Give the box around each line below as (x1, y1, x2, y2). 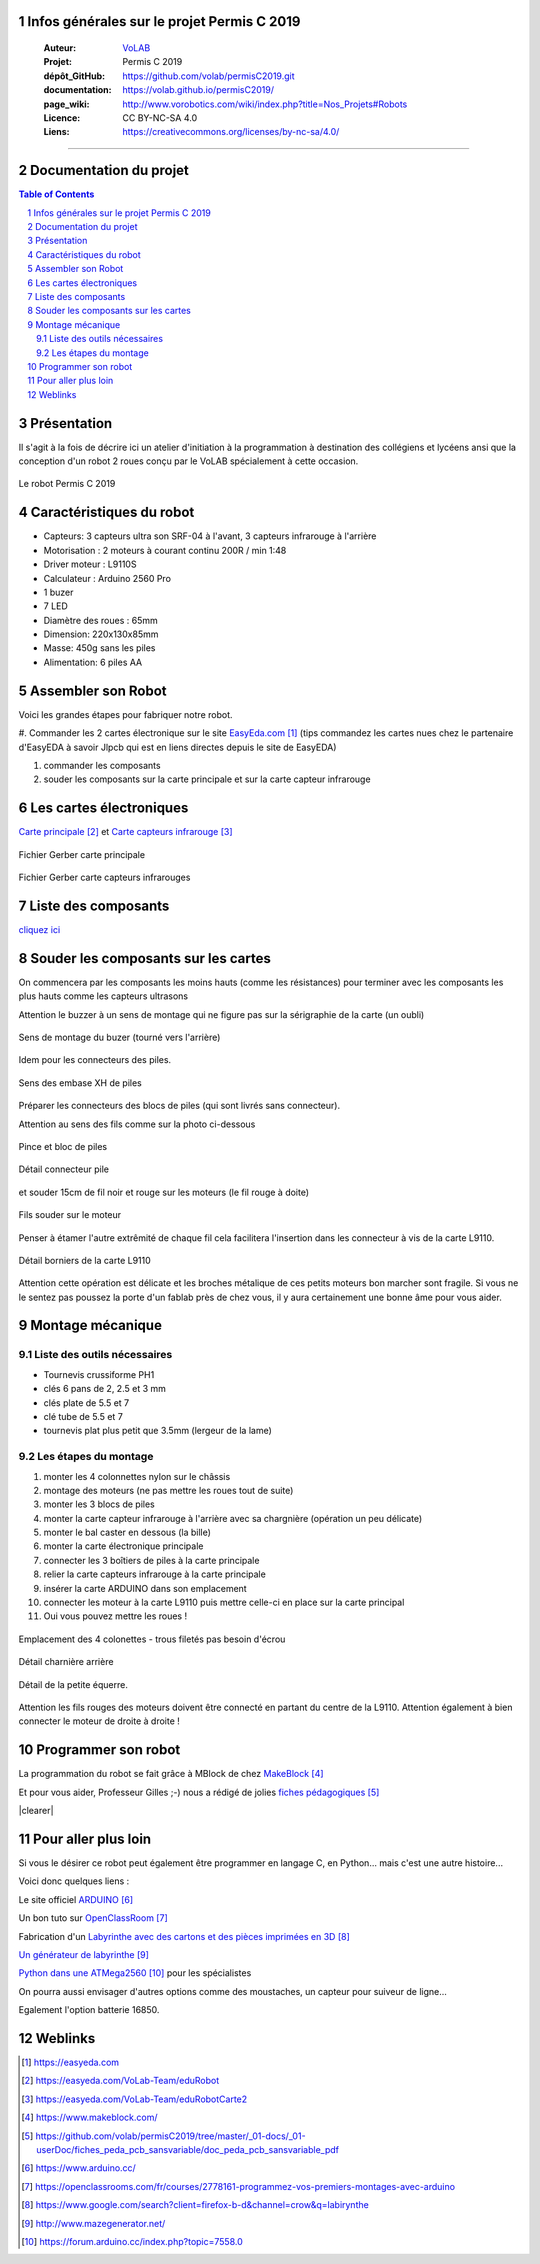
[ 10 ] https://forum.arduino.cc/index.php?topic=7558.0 (21, 2235, 244, 2247)
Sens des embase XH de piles (18, 1076, 142, 1089)
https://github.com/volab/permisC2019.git (122, 70, 295, 82)
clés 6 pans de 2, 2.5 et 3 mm (43, 1383, 167, 1395)
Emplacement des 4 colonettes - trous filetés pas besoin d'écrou (18, 1633, 286, 1645)
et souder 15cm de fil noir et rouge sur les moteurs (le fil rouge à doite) (18, 1186, 310, 1198)
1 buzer (43, 586, 74, 598)
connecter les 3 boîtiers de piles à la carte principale (43, 1554, 260, 1566)
